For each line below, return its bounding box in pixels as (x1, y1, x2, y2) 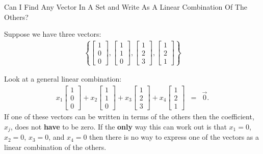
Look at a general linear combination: (4, 73, 122, 84)
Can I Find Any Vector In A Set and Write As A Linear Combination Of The (4, 2, 247, 12)
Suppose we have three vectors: (4, 29, 101, 39)
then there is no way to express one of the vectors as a (89, 132, 259, 142)
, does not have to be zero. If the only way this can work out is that (10, 121, 227, 132)
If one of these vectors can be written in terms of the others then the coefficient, (4, 111, 254, 122)
